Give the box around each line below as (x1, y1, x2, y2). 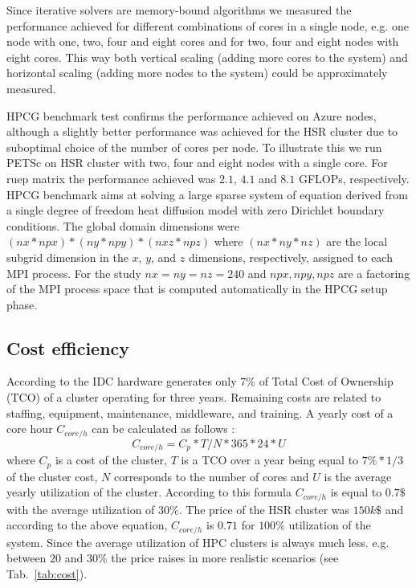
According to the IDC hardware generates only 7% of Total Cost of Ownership (6, 373, 394, 390)
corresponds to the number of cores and (113, 468, 309, 484)
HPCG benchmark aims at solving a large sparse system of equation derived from (6, 186, 408, 202)
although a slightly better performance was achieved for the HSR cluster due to (6, 123, 398, 140)
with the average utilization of (6, 500, 155, 517)
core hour (6, 420, 53, 437)
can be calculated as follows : (92, 420, 235, 437)
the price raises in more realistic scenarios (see (111, 549, 339, 566)
